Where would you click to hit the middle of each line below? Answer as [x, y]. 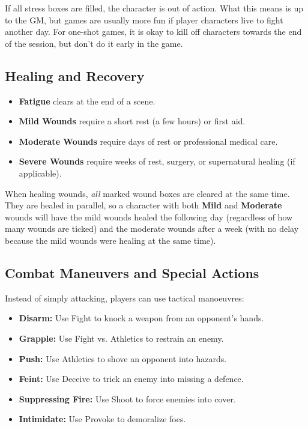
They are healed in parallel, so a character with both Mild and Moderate [143, 205]
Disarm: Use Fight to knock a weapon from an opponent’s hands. [141, 318]
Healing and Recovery [75, 75]
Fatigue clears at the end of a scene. [87, 101]
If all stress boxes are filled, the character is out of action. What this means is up [154, 8]
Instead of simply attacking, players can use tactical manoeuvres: [125, 298]
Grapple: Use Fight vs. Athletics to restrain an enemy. [121, 338]
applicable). [40, 173]
